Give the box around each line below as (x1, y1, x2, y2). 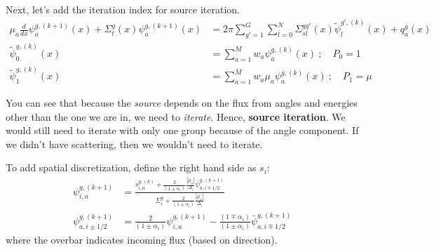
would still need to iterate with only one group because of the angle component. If (6, 123, 359, 138)
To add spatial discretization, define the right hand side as (6, 160, 257, 175)
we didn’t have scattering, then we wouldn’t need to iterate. (6, 136, 263, 151)
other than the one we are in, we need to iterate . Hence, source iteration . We (6, 109, 346, 124)
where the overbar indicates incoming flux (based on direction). (6, 232, 278, 246)
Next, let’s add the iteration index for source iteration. (6, 2, 240, 16)
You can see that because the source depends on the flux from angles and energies (6, 95, 358, 110)
